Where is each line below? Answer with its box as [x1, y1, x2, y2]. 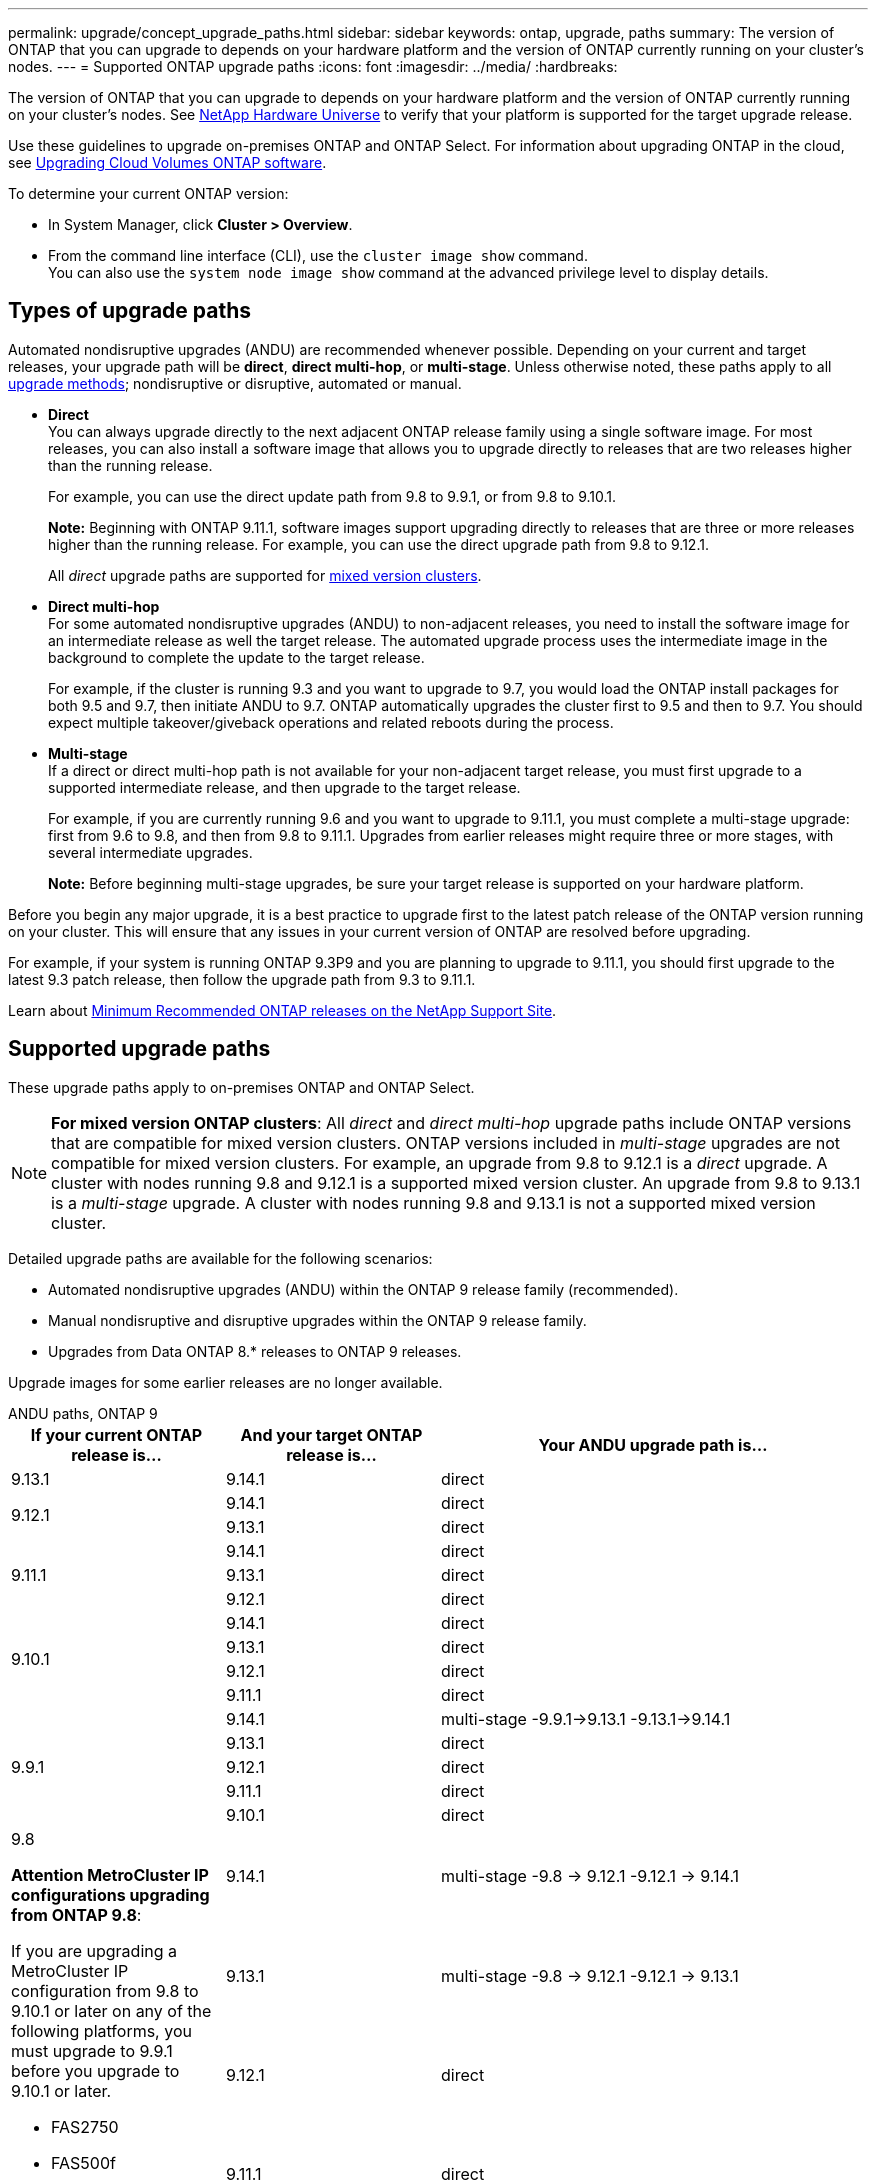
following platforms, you [11, 2020, 192, 2041]
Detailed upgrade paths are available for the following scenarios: [8, 1249, 433, 1267]
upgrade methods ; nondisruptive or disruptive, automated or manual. [8, 374, 462, 392]
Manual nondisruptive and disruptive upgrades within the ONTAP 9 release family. [48, 1311, 587, 1329]
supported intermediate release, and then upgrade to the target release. [48, 778, 521, 796]
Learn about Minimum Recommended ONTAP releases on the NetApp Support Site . [8, 1001, 557, 1019]
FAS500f [51, 2152, 116, 2173]
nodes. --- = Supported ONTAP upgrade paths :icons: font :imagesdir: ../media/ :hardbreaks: [8, 58, 618, 75]
